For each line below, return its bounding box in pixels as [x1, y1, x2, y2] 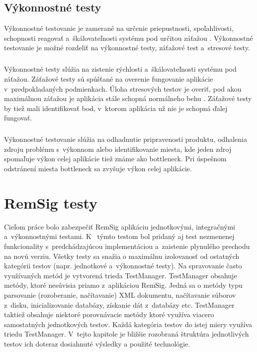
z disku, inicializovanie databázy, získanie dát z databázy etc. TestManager [4, 299, 235, 310]
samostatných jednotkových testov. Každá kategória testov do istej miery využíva [4, 319, 252, 329]
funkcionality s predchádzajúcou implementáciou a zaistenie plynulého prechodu [4, 240, 250, 251]
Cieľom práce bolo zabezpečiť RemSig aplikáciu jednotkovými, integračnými [4, 221, 235, 232]
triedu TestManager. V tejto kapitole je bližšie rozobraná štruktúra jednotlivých [4, 329, 249, 339]
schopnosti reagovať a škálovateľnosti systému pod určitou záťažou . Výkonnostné [4, 32, 253, 43]
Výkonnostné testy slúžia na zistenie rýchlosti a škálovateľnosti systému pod [4, 64, 237, 74]
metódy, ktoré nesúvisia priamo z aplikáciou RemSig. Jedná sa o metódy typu [4, 280, 243, 290]
